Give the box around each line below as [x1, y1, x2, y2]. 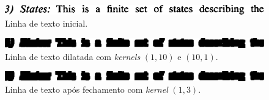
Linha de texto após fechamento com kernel [5, 83, 168, 96]
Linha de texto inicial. [5, 17, 88, 29]
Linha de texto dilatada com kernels [5, 50, 141, 62]
